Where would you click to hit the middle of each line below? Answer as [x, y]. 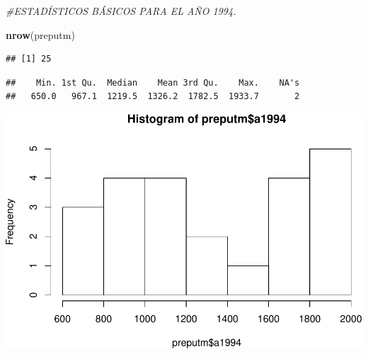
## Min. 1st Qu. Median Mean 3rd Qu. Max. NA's [153, 82]
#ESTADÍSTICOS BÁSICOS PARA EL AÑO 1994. [121, 11]
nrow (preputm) [40, 34]
